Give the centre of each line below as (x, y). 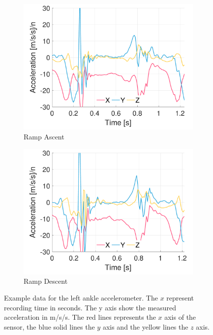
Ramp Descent (46, 281)
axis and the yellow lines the (145, 326)
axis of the (180, 317)
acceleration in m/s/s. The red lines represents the (80, 317)
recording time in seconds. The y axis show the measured (90, 307)
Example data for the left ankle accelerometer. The (81, 298)
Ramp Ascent (44, 136)
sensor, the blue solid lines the (49, 326)
